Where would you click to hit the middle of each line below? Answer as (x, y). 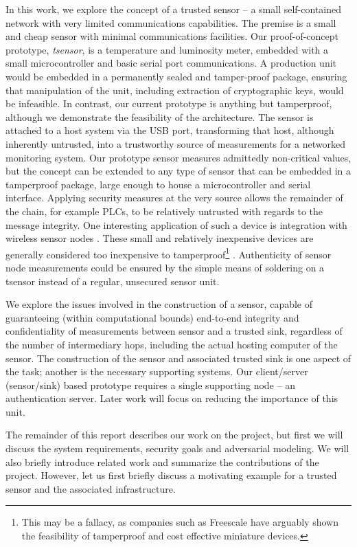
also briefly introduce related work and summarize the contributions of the (162, 461)
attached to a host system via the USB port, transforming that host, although (170, 130)
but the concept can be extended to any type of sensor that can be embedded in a (178, 171)
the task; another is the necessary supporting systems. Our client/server (157, 371)
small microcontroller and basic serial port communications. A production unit (171, 63)
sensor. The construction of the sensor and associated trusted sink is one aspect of (178, 358)
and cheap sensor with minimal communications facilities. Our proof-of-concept (172, 36)
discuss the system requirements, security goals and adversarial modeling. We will (177, 448)
